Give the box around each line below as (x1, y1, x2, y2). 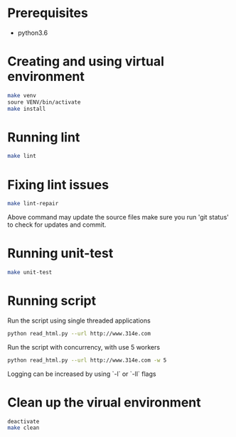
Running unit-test (7, 245, 114, 261)
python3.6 (17, 28, 48, 37)
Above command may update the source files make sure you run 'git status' (7, 213, 229, 222)
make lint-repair (7, 200, 59, 207)
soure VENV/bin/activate (7, 98, 81, 106)
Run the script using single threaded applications (7, 316, 151, 325)
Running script (7, 293, 97, 309)
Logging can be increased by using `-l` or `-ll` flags (7, 369, 156, 378)
